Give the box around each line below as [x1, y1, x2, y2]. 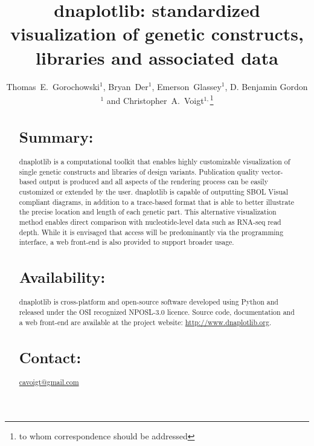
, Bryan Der [103, 80, 149, 92]
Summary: [19, 126, 94, 147]
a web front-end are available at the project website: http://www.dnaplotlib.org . [19, 317, 272, 327]
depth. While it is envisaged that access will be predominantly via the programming [19, 227, 284, 237]
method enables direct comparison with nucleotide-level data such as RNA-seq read [19, 216, 281, 227]
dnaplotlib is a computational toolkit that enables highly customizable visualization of [19, 156, 290, 166]
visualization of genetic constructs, [10, 21, 304, 46]
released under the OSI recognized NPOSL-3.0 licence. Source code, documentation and [19, 307, 295, 317]
